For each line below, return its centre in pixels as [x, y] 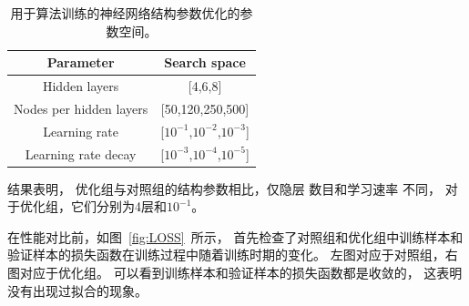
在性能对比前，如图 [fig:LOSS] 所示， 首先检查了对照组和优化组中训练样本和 [235, 236]
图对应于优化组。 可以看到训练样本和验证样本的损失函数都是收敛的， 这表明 [235, 273]
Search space [205, 62]
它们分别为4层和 [118, 206]
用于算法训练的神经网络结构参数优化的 [125, 13]
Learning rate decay [81, 153]
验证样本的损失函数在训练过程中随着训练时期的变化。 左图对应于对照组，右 [233, 255]
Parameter [81, 62]
